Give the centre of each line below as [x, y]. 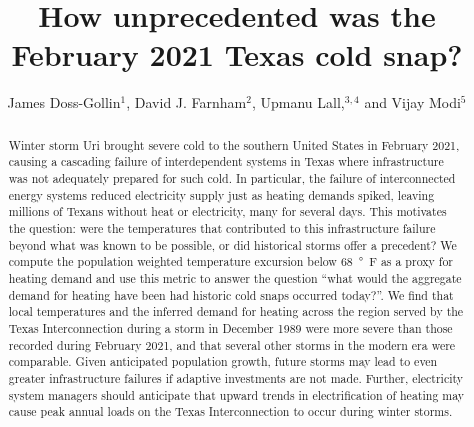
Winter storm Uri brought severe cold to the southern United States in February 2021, [234, 144]
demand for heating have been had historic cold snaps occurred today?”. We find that [231, 294]
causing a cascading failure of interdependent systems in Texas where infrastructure [226, 161]
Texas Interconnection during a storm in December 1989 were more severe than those [230, 327]
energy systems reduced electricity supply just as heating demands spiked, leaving [221, 194]
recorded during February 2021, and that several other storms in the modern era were [232, 344]
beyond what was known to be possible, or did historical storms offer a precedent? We [232, 244]
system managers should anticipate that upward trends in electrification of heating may [236, 394]
